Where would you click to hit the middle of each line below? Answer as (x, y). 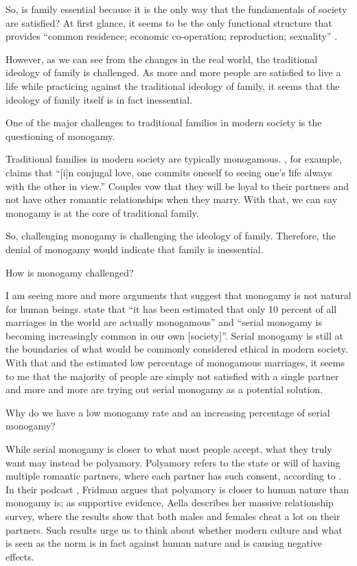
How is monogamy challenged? (70, 272)
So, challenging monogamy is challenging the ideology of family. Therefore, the (171, 236)
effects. (20, 556)
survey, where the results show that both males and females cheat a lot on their (173, 516)
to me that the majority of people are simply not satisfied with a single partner (172, 376)
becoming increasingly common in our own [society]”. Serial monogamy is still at (174, 335)
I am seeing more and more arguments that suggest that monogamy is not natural (178, 295)
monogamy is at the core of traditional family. (102, 212)
